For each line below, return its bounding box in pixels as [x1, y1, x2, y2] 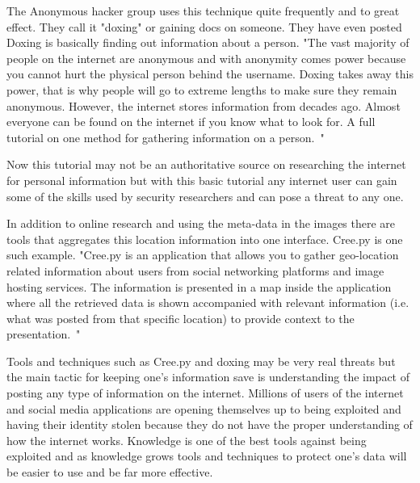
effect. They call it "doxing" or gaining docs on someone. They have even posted [6, 18, 402, 35]
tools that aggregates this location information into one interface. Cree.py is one [6, 230, 403, 247]
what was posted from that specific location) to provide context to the [6, 309, 355, 326]
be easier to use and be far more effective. [6, 464, 213, 481]
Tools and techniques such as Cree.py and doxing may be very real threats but [6, 352, 396, 369]
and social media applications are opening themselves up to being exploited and [6, 400, 401, 417]
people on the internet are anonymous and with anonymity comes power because [6, 49, 406, 66]
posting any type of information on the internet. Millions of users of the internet [6, 384, 404, 401]
